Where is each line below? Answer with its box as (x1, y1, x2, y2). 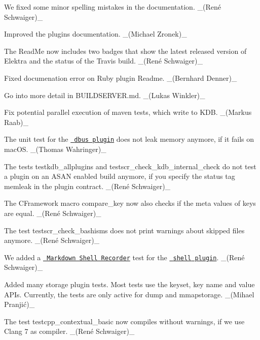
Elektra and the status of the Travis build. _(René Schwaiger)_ (4, 55, 203, 66)
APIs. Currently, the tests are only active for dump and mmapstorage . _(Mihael (4, 289, 254, 299)
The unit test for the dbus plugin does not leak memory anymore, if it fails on (4, 134, 254, 144)
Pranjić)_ (4, 299, 35, 310)
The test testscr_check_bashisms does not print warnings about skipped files (4, 225, 245, 235)
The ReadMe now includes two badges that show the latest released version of (4, 45, 247, 56)
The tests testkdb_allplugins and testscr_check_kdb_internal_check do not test (4, 161, 256, 171)
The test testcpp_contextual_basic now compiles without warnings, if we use (4, 316, 245, 326)
